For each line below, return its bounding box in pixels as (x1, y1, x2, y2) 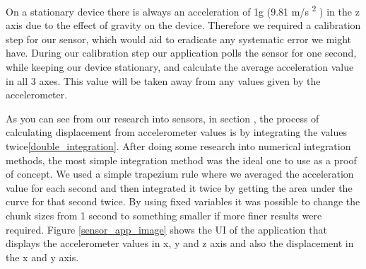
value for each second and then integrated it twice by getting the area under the (6, 180, 353, 195)
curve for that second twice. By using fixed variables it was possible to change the (6, 194, 360, 209)
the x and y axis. (6, 249, 79, 264)
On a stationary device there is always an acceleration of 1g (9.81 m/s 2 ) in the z (6, 2, 360, 18)
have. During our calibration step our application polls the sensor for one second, (6, 45, 357, 60)
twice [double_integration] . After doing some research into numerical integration (6, 139, 351, 153)
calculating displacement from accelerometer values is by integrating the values (6, 125, 348, 139)
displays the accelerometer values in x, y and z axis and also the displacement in (6, 236, 354, 251)
